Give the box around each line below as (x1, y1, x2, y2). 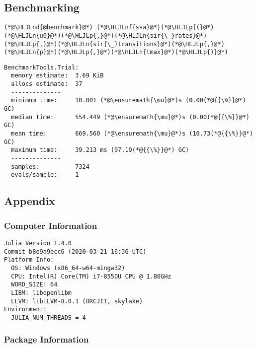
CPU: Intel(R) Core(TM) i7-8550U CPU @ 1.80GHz (11, 273, 171, 280)
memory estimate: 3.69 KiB (11, 72, 104, 79)
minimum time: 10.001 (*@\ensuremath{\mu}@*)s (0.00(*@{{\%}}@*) (11, 97, 246, 104)
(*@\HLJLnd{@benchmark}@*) (4, 24, 93, 31)
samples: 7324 (11, 163, 89, 170)
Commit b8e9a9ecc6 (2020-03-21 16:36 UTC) (4, 248, 147, 255)
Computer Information (4, 219, 97, 231)
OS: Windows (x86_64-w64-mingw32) (11, 264, 125, 272)
